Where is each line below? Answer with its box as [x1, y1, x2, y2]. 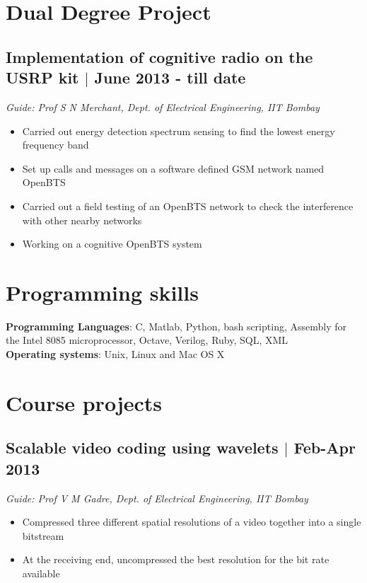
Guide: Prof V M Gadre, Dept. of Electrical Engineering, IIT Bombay [6, 490, 308, 505]
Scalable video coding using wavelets [6, 437, 279, 458]
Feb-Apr [293, 437, 356, 458]
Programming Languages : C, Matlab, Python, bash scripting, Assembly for [6, 318, 346, 333]
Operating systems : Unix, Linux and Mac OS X [6, 347, 225, 362]
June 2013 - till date [94, 67, 246, 88]
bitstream [22, 528, 64, 543]
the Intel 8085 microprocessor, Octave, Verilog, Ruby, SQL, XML [6, 333, 289, 347]
